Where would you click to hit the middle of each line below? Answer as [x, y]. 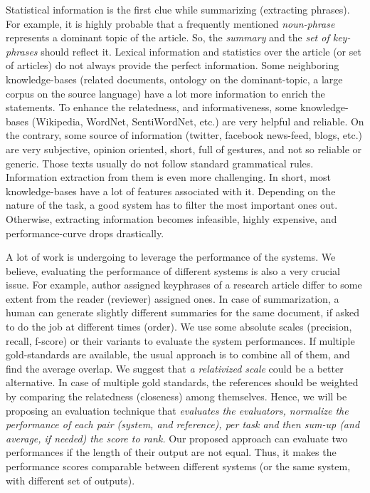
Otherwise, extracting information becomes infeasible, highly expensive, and [171, 218]
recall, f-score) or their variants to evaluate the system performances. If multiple [180, 340]
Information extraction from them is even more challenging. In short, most [168, 177]
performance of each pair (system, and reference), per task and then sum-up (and [183, 424]
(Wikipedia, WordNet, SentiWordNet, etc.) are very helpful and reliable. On [198, 121]
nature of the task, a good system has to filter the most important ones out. [172, 205]
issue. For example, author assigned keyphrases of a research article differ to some [184, 285]
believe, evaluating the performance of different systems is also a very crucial [173, 270]
